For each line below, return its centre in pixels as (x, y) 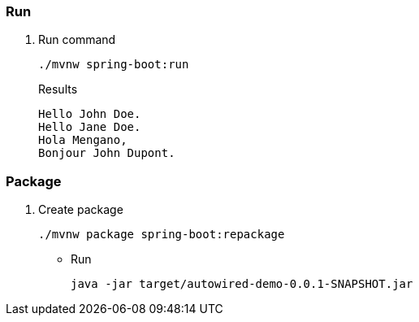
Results (58, 89)
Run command (77, 40)
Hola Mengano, (83, 140)
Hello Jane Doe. (90, 127)
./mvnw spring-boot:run (114, 65)
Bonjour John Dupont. (107, 153)
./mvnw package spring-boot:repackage (162, 235)
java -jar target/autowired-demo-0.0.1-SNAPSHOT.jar (242, 284)
